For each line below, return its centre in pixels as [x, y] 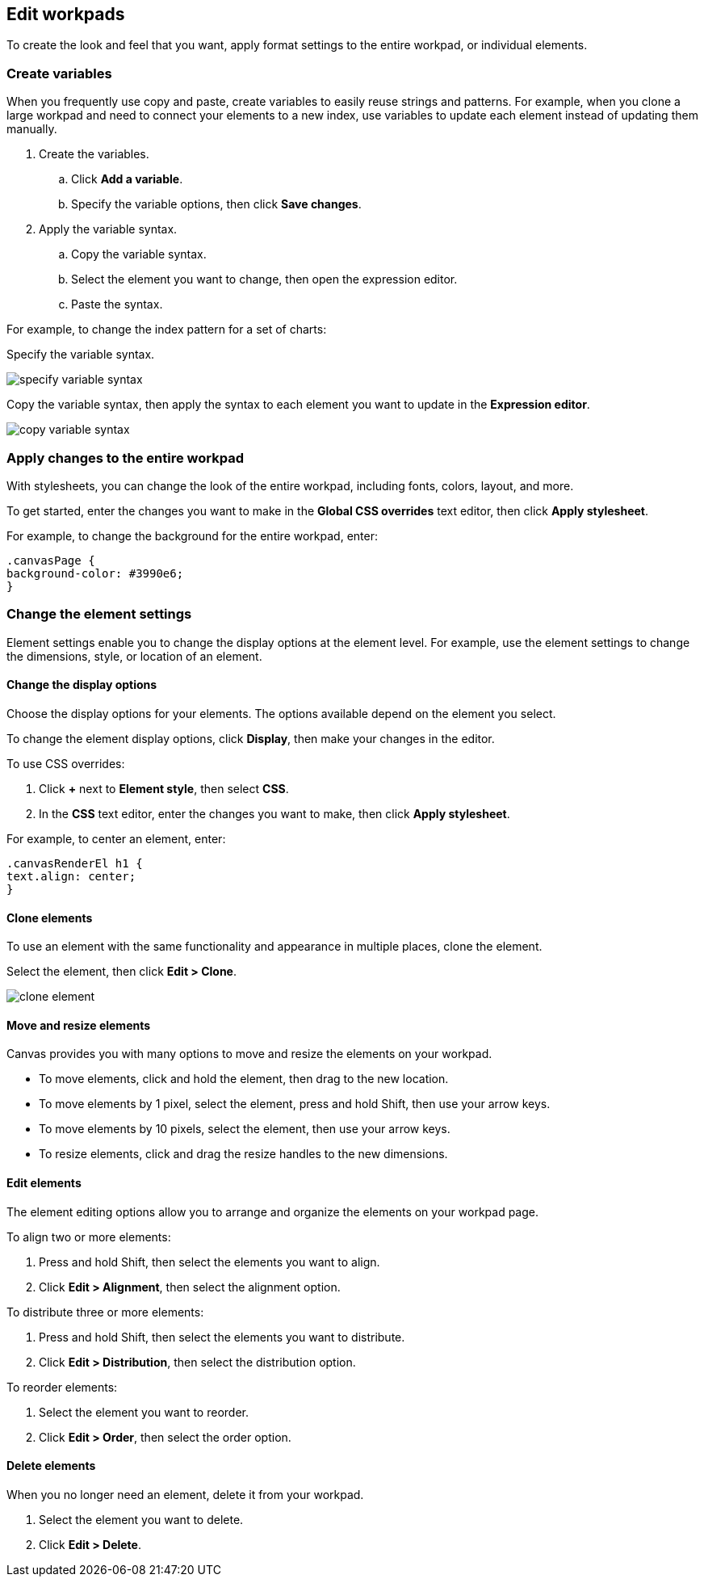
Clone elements [50, 917]
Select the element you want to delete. [141, 1519]
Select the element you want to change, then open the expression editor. [264, 279]
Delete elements [51, 1466]
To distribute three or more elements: [105, 1312]
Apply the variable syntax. [108, 229]
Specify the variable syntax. [81, 355]
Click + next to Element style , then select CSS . [164, 788]
